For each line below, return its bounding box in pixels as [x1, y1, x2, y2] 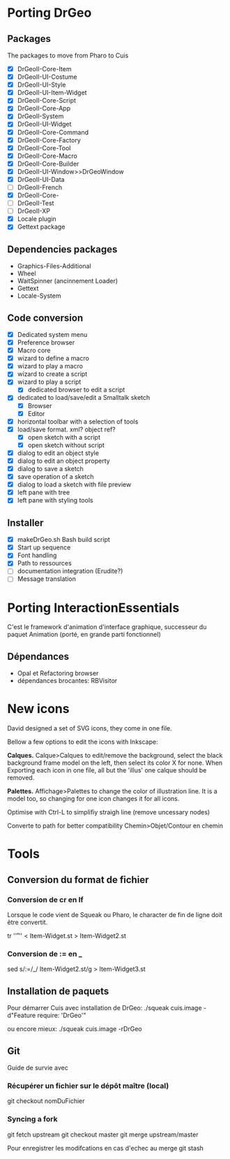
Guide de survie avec [7, 1063, 68, 1072]
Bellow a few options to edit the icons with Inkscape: [7, 737, 158, 746]
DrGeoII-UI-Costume [17, 73, 78, 81]
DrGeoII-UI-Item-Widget [17, 89, 87, 97]
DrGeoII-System [17, 112, 64, 120]
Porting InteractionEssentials [7, 600, 180, 616]
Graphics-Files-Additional [17, 262, 92, 271]
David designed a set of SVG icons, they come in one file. [7, 724, 172, 733]
